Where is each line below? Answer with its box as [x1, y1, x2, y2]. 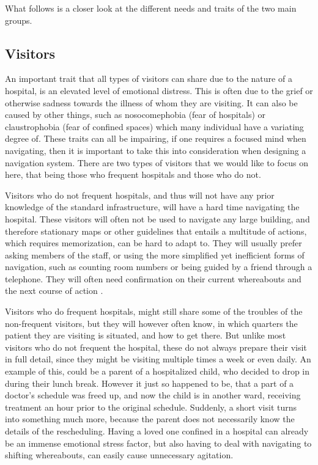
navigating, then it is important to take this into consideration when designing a [5, 144, 306, 156]
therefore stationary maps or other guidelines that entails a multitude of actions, [5, 224, 307, 237]
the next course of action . [5, 284, 103, 297]
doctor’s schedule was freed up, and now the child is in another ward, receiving [5, 389, 301, 401]
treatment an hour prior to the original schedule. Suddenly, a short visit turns [5, 400, 297, 413]
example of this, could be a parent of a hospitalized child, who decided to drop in [5, 365, 310, 378]
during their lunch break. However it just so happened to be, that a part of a [5, 376, 294, 389]
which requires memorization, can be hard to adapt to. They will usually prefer [5, 236, 302, 249]
